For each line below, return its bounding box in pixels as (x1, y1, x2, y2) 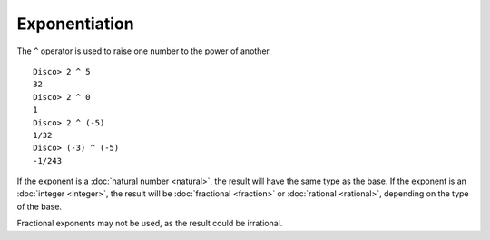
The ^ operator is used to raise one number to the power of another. (16, 45, 271, 56)
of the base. (16, 201, 63, 212)
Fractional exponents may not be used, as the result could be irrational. (16, 218, 283, 229)
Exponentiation (16, 14, 135, 34)
